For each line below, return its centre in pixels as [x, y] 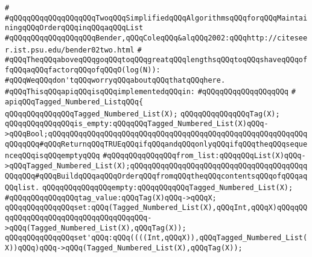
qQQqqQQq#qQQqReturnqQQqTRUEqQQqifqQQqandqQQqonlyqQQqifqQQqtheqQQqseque [156, 144]
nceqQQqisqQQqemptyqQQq [53, 156]
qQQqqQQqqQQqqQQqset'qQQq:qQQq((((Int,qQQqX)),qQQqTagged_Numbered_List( [156, 238]
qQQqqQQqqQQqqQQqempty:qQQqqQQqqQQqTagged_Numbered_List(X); [167, 188]
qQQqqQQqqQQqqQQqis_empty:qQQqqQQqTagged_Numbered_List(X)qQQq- [137, 124]
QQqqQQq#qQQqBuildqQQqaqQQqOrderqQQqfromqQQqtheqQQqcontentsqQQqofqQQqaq [156, 176]
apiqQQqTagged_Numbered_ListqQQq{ [74, 102]
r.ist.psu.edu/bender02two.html [70, 50]
